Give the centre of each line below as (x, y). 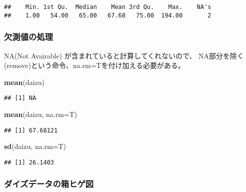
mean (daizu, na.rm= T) (41, 114)
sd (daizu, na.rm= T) (35, 146)
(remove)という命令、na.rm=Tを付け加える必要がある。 (95, 65)
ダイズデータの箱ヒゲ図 (49, 184)
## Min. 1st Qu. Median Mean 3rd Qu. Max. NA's (108, 7)
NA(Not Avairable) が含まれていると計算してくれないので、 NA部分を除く (124, 55)
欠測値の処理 (29, 37)
